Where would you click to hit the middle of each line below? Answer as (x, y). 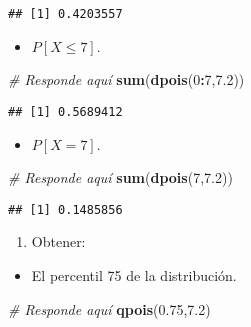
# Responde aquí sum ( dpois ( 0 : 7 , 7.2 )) (126, 79)
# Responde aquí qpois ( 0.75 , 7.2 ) (109, 308)
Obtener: (58, 241)
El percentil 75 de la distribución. (134, 274)
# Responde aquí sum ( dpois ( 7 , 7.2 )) (120, 177)
